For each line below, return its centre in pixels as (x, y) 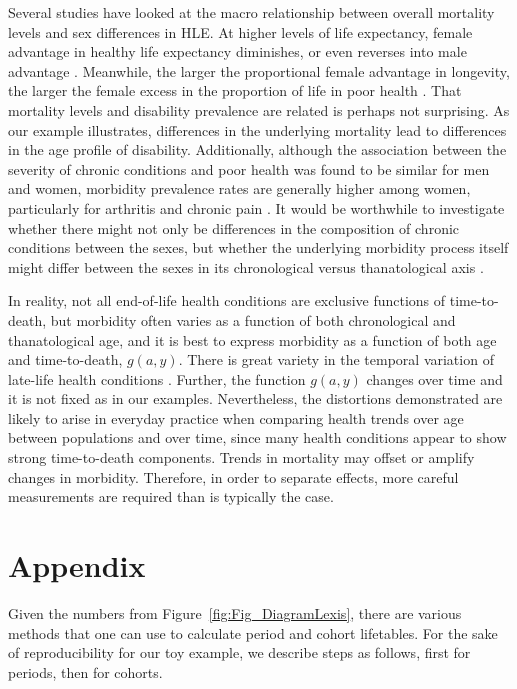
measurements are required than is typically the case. (171, 496)
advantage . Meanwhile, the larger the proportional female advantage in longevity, (259, 70)
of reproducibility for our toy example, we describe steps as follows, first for (239, 652)
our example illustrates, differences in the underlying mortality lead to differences (257, 129)
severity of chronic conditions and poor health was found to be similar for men (249, 168)
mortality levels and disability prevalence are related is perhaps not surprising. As (259, 109)
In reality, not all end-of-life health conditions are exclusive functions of (227, 300)
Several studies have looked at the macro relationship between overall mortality (251, 12)
